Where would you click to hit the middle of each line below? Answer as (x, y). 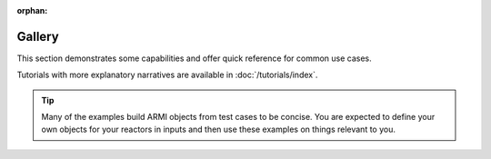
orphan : (32, 10)
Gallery (38, 36)
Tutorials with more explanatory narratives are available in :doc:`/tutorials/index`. (167, 75)
